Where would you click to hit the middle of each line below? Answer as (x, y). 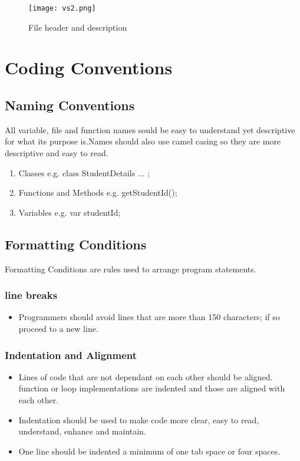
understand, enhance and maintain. (82, 431)
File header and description (78, 27)
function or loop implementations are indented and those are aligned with (152, 388)
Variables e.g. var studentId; (70, 212)
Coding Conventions (89, 67)
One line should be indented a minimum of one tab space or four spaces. (149, 451)
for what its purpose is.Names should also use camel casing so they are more (143, 141)
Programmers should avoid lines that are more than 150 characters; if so (149, 317)
